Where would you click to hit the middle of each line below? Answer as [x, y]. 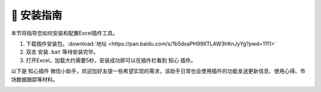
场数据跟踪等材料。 [34, 79]
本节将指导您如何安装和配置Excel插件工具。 [64, 33]
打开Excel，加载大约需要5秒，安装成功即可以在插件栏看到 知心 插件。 [111, 60]
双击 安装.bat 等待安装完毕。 [62, 52]
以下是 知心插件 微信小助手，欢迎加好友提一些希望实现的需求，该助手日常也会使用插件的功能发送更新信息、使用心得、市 [158, 71]
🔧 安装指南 [37, 15]
